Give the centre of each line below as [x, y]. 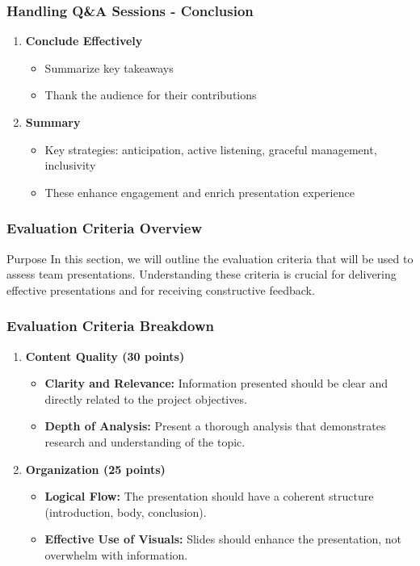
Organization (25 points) [95, 469]
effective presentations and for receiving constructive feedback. [161, 289]
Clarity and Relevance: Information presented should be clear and [216, 383]
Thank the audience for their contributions [151, 95]
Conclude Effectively [84, 41]
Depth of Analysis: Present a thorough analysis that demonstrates [215, 426]
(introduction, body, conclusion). [126, 511]
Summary [53, 122]
